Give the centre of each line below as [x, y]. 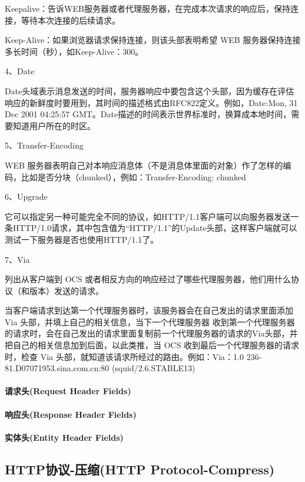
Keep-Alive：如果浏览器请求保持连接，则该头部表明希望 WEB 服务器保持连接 [153, 40]
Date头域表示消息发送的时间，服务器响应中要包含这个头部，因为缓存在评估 [150, 90]
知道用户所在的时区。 [54, 125]
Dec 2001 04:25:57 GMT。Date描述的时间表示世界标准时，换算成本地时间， [148, 114]
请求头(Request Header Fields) [68, 391]
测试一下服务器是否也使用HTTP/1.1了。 [82, 239]
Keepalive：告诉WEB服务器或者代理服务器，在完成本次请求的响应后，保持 [147, 8]
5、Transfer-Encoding [44, 145]
